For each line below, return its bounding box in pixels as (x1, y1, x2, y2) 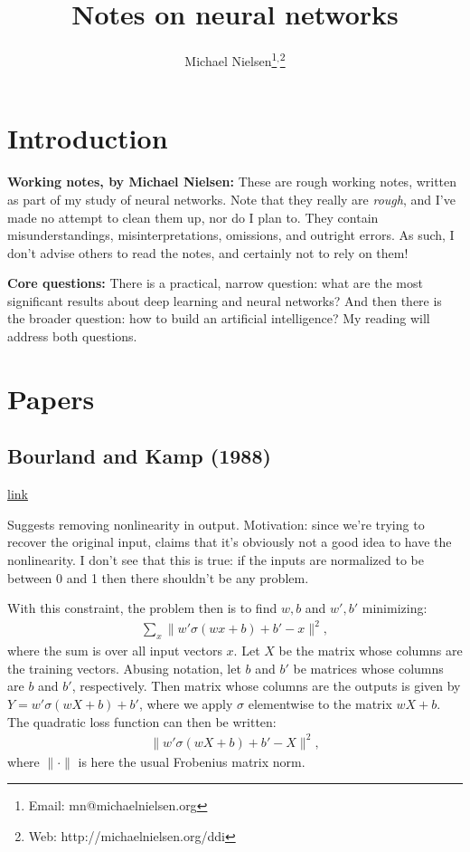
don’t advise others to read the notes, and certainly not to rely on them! (7, 243, 409, 262)
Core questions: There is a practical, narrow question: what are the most (7, 273, 423, 292)
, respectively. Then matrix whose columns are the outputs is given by (71, 676, 461, 695)
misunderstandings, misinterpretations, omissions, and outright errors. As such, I (7, 225, 455, 244)
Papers (7, 379, 95, 416)
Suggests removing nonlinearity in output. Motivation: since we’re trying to (7, 514, 425, 533)
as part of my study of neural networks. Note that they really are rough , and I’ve (7, 189, 456, 208)
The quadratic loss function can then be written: (7, 712, 277, 731)
